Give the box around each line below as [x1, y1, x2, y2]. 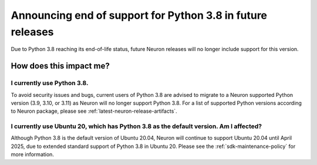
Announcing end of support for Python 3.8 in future [11, 9, 267, 22]
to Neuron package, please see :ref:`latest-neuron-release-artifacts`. [11, 107, 177, 115]
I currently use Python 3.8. [11, 79, 89, 87]
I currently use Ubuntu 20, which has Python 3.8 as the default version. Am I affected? [11, 122, 262, 130]
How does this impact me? [11, 61, 110, 71]
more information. [11, 151, 54, 158]
